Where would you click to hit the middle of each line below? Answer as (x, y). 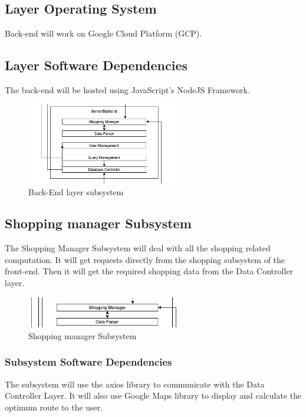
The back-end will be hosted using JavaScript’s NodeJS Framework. (127, 90)
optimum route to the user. (54, 407)
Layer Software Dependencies (96, 65)
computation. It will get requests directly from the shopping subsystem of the (145, 259)
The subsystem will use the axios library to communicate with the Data (135, 384)
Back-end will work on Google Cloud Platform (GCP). (103, 33)
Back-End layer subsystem (76, 191)
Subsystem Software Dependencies (88, 362)
